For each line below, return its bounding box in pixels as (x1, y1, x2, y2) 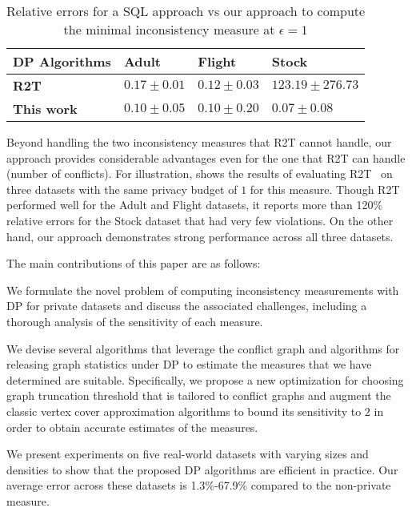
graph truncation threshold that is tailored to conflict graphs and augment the (6, 387, 391, 404)
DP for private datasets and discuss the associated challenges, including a (6, 297, 367, 314)
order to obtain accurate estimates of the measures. (6, 418, 258, 435)
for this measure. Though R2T (250, 180, 400, 197)
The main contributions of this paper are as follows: (6, 255, 261, 272)
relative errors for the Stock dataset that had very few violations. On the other (6, 212, 394, 228)
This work (13, 99, 78, 118)
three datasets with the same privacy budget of (6, 180, 238, 197)
